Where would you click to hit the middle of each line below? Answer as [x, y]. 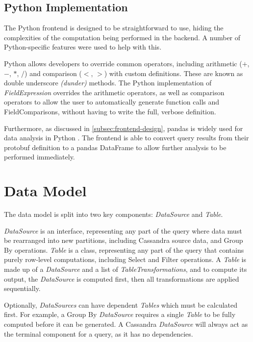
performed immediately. [39, 157]
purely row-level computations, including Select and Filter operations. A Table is [125, 259]
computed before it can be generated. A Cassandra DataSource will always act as [126, 324]
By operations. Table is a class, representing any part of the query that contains [124, 250]
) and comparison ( [53, 73]
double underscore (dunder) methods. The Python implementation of [108, 83]
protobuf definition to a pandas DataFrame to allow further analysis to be [115, 147]
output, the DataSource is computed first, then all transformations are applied [122, 278]
